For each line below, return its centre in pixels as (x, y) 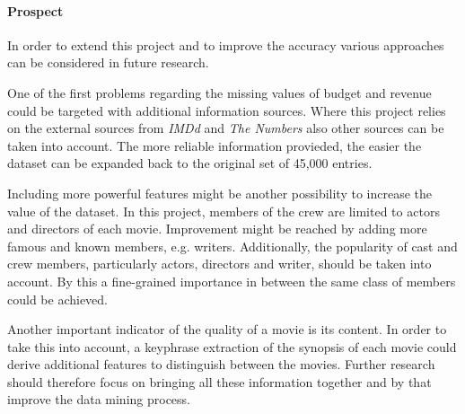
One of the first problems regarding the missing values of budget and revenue (219, 92)
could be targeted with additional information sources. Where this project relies (227, 110)
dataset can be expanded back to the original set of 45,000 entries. (190, 163)
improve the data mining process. (99, 399)
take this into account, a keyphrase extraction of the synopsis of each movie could (232, 346)
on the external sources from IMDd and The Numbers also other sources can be (226, 128)
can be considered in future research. (108, 62)
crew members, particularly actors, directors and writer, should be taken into (219, 264)
